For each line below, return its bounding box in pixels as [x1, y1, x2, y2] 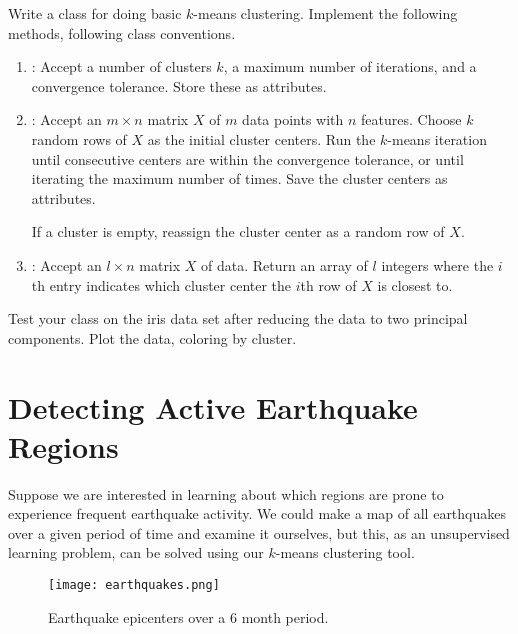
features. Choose [361, 109, 462, 130]
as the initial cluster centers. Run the [147, 128, 376, 149]
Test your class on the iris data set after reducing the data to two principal [8, 308, 468, 329]
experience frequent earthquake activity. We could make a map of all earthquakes [8, 503, 507, 524]
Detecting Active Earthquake [8, 386, 418, 427]
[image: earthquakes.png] [48, 578, 220, 592]
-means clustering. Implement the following [193, 3, 458, 23]
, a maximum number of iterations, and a [223, 56, 477, 77]
